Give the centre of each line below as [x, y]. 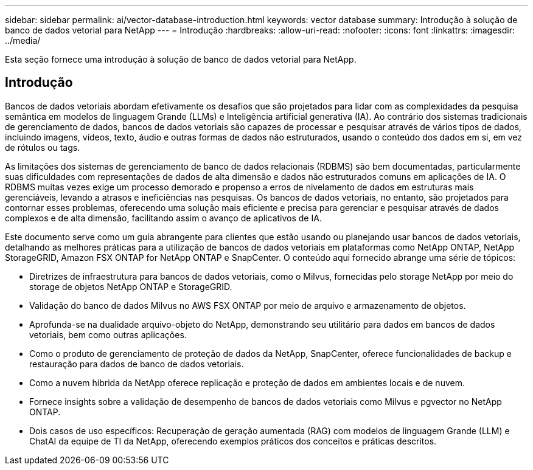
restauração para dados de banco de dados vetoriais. [137, 364]
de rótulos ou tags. [43, 147]
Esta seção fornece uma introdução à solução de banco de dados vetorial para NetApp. [181, 59]
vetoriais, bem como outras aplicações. [108, 334]
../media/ [23, 40]
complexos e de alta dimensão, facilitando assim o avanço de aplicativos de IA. [163, 218]
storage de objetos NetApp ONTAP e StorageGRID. [131, 286]
